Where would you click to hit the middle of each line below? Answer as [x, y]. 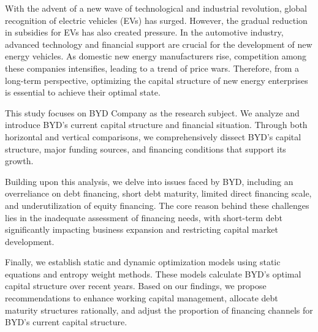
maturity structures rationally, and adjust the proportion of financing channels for [159, 310]
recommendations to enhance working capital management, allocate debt [142, 298]
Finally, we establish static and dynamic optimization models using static [143, 262]
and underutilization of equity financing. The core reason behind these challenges [157, 205]
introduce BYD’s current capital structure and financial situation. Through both [156, 125]
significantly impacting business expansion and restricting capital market [142, 229]
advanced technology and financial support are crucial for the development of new [159, 44]
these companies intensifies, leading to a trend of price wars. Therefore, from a [152, 68]
